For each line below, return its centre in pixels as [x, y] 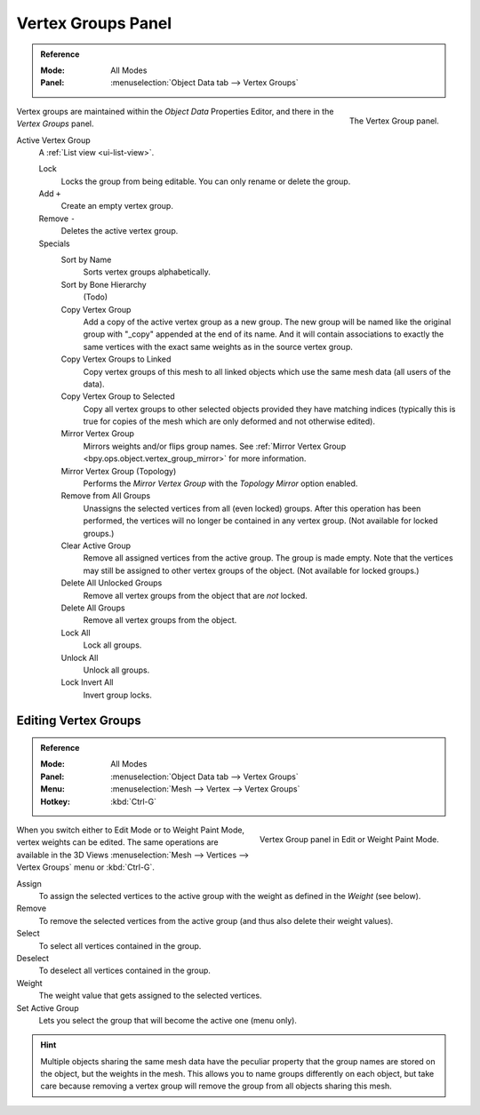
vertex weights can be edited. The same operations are [117, 842]
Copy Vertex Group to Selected [118, 396]
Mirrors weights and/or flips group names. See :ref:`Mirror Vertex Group [215, 446]
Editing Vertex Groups [79, 720]
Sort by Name [86, 260]
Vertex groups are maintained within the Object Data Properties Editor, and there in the [175, 111]
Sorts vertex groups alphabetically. [147, 272]
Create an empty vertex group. [117, 206]
